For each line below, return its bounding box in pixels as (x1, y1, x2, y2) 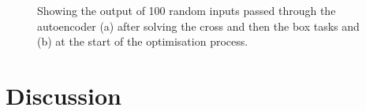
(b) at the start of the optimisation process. (37, 33, 248, 50)
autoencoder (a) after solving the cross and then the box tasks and (37, 17, 360, 34)
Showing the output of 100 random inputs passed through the (37, 2, 336, 18)
